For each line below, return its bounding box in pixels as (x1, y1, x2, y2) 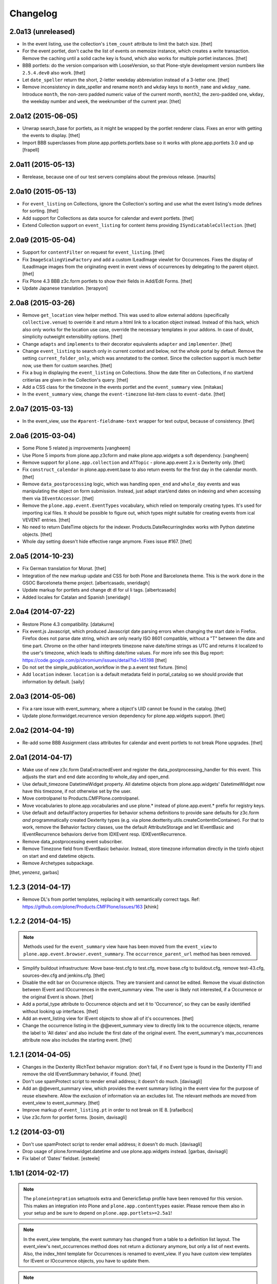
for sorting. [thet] (22, 208, 59, 214)
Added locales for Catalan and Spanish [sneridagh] (22, 594, 131, 600)
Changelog (9, 8, 57, 19)
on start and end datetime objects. (22, 853, 95, 859)
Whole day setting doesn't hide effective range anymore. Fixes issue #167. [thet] (22, 538, 192, 544)
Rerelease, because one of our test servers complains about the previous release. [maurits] (22, 174, 216, 180)
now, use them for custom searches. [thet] (22, 362, 112, 368)
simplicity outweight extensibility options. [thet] (22, 334, 123, 340)
